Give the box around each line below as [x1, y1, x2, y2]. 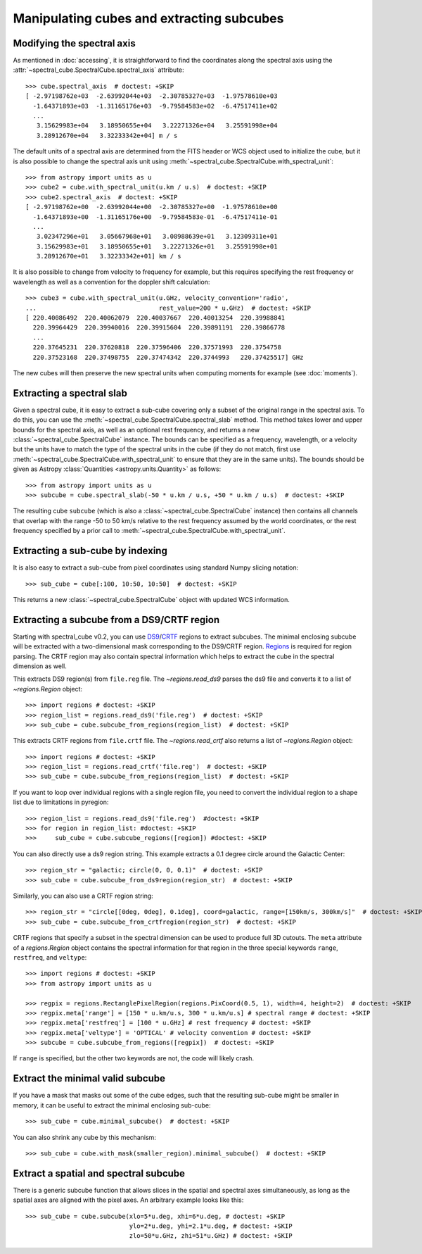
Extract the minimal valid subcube [13, 1072, 165, 1084]
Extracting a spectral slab [13, 387, 128, 399]
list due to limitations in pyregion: [13, 798, 109, 806]
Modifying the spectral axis [13, 37, 136, 49]
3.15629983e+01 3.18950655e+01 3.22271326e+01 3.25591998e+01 [36, 242, 278, 250]
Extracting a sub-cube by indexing [13, 545, 168, 557]
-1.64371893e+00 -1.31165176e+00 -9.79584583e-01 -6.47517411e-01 [32, 213, 278, 221]
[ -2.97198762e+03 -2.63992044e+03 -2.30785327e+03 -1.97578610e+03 [25, 92, 278, 100]
